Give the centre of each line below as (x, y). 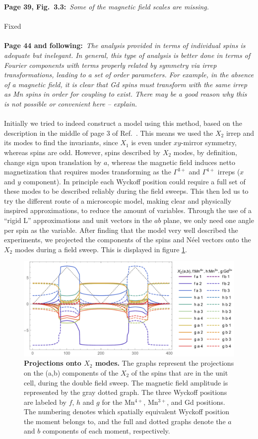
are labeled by (45, 402)
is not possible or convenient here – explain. (71, 103)
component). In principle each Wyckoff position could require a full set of (134, 181)
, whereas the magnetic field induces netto (171, 162)
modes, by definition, (205, 152)
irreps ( (229, 172)
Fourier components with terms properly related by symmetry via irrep (110, 65)
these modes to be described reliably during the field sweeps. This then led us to (126, 191)
